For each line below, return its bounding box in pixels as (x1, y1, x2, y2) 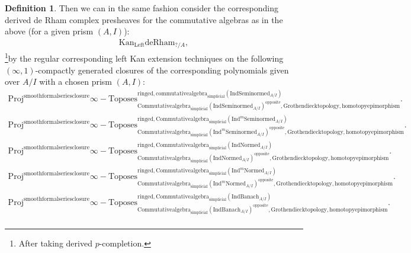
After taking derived (18, 236, 92, 249)
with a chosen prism (39, 75, 112, 88)
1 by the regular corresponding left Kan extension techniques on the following (5, 50, 284, 64)
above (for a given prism (5, 25, 94, 37)
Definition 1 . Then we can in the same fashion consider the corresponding (5, 2, 279, 14)
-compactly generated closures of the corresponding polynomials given (35, 63, 289, 76)
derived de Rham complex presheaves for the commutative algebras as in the (5, 13, 283, 25)
